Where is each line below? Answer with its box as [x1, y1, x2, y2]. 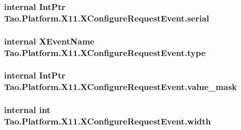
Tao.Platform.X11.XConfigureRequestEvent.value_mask [4, 80, 237, 93]
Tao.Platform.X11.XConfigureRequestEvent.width [4, 115, 211, 127]
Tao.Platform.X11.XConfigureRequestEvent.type [4, 46, 206, 58]
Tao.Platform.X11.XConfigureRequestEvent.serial [4, 11, 209, 24]
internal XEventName [4, 34, 94, 47]
